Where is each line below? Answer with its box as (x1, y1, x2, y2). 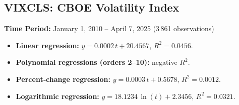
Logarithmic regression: (16, 90, 99, 101)
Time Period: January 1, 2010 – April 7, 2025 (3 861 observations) (4, 23, 214, 34)
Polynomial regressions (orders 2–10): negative (16, 57, 177, 67)
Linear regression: (16, 40, 79, 50)
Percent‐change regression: (16, 73, 110, 84)
